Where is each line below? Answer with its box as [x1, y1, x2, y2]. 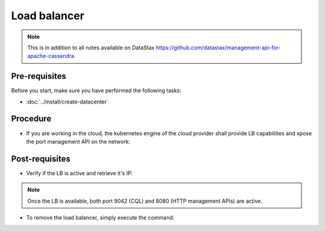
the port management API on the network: [26, 138, 131, 145]
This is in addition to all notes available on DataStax [27, 44, 155, 51]
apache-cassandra [27, 52, 75, 60]
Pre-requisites [11, 71, 66, 81]
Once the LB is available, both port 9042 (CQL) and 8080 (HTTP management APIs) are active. [27, 197, 263, 205]
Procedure [11, 114, 52, 124]
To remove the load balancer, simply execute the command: [26, 214, 175, 221]
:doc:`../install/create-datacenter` [26, 98, 109, 105]
